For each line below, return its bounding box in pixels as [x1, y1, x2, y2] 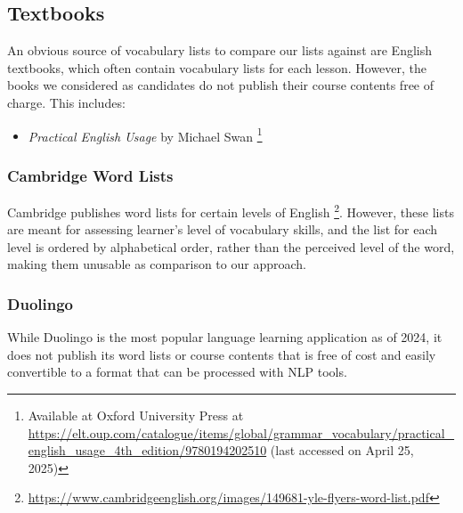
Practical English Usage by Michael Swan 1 [28, 124, 263, 145]
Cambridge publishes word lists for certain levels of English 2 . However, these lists [7, 200, 454, 221]
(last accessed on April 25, [270, 441, 414, 460]
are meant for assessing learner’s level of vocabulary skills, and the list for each [7, 220, 438, 239]
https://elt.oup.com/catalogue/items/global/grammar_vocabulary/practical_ [28, 423, 455, 442]
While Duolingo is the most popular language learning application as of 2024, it [7, 328, 443, 346]
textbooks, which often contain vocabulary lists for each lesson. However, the [7, 58, 427, 77]
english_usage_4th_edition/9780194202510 [28, 441, 267, 460]
